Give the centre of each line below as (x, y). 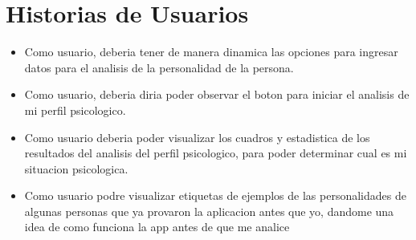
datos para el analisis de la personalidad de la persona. (159, 67)
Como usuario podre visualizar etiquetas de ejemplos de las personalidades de (215, 195)
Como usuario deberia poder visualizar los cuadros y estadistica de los (197, 137)
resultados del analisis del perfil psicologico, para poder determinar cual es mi (216, 153)
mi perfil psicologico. (75, 110)
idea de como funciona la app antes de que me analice (157, 227)
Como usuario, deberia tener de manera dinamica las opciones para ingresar (211, 52)
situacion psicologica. (76, 168)
